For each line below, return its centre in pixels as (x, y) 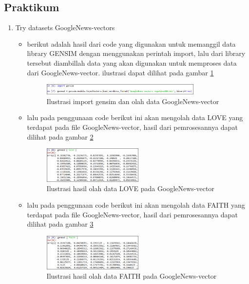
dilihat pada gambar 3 (60, 224)
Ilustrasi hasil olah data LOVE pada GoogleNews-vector (130, 188)
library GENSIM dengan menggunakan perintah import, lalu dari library (136, 53)
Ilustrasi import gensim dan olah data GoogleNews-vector (133, 101)
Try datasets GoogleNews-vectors (65, 27)
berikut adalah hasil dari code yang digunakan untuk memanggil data (131, 44)
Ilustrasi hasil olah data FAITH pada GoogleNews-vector (132, 276)
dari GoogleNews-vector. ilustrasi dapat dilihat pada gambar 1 (120, 72)
